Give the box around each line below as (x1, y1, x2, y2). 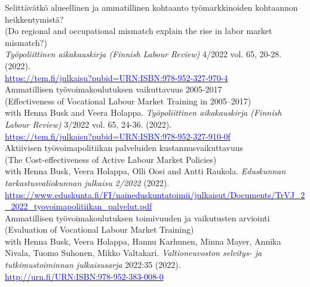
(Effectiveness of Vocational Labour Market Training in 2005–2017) (5, 94, 251, 107)
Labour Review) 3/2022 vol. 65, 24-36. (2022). (5, 118, 171, 130)
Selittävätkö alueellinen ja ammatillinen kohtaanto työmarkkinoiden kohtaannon (5, 1, 298, 13)
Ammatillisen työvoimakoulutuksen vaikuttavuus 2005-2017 (5, 83, 222, 95)
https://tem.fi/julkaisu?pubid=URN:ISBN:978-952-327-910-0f (5, 129, 231, 142)
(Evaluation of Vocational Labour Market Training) (5, 223, 194, 236)
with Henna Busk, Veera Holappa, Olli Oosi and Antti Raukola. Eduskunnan (5, 165, 286, 177)
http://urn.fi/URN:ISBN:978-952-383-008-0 (5, 270, 164, 282)
